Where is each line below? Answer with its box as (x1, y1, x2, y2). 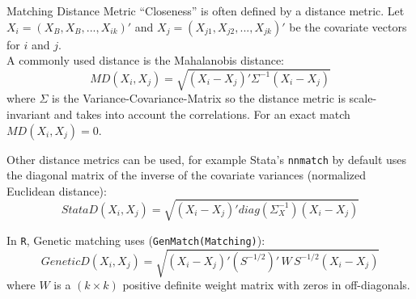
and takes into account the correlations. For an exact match (53, 105, 350, 122)
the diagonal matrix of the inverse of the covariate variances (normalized (6, 166, 367, 183)
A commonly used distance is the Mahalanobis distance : (6, 52, 285, 69)
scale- (349, 90, 377, 107)
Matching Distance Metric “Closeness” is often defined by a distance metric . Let (6, 2, 405, 19)
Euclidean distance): (6, 182, 107, 199)
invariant (6, 105, 51, 122)
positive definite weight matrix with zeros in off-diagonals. (122, 276, 410, 293)
